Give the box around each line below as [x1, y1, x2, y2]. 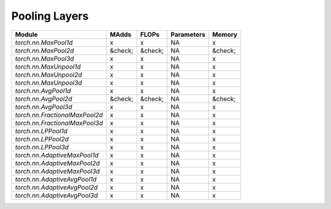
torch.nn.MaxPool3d [15, 54, 74, 63]
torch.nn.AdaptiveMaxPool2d [15, 159, 101, 167]
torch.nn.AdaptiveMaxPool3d [15, 167, 101, 175]
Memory [212, 30, 238, 39]
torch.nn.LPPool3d [15, 143, 69, 151]
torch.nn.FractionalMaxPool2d [15, 110, 104, 119]
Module [15, 30, 38, 39]
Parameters [170, 30, 205, 39]
